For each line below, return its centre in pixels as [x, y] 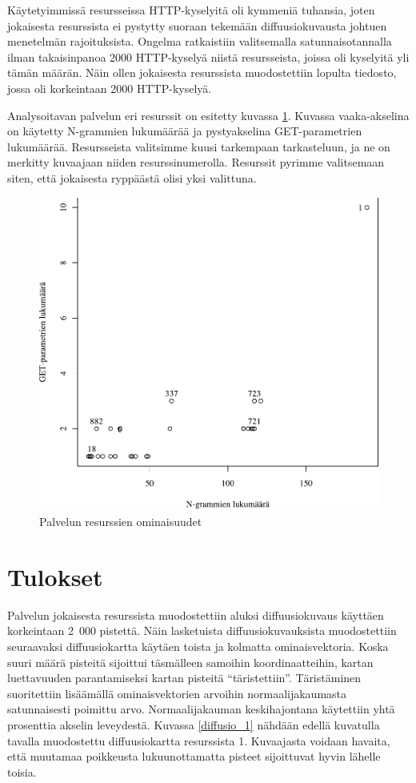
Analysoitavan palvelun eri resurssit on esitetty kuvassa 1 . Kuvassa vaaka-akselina [208, 115]
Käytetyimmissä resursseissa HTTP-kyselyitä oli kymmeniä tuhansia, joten [191, 10]
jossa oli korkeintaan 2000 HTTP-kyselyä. [110, 88]
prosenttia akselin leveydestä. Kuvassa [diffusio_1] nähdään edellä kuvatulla [194, 724]
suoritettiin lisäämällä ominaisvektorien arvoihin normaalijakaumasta [177, 693]
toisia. [22, 771]
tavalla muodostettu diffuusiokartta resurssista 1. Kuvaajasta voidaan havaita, [199, 740]
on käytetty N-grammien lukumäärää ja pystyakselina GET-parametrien [185, 131]
